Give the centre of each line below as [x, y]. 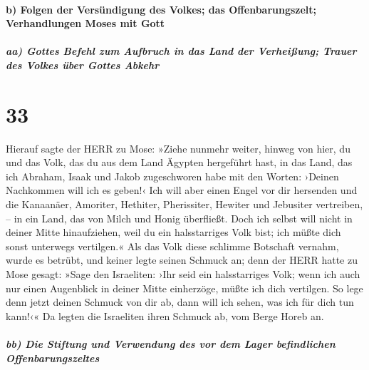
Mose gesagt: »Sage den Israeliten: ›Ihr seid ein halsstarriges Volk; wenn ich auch [183, 274]
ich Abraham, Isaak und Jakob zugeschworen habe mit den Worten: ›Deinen [172, 176]
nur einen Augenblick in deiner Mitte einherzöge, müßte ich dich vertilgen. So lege [184, 288]
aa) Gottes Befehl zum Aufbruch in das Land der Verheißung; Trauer [181, 51]
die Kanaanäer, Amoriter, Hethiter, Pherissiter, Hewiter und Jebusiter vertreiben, [184, 204]
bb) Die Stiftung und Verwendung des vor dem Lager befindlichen [171, 344]
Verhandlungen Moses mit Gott [85, 23]
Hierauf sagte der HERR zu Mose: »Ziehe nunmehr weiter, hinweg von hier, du [178, 148]
